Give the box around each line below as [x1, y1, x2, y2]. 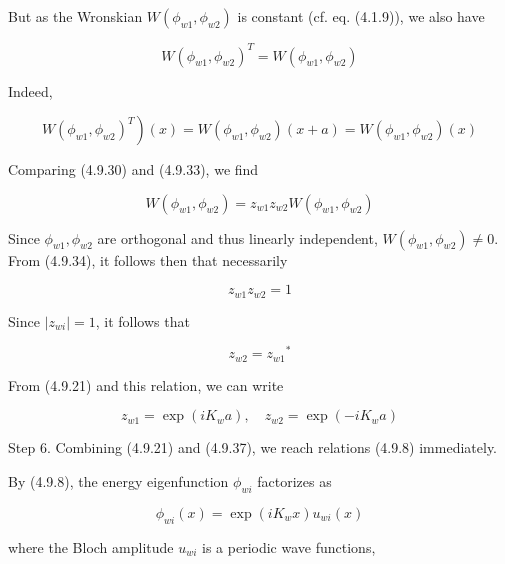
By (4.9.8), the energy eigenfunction [8, 471, 229, 492]
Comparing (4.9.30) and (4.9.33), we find [8, 159, 259, 180]
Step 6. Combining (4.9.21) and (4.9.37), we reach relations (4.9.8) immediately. [8, 437, 498, 458]
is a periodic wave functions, [202, 536, 376, 557]
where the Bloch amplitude [8, 536, 174, 557]
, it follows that [95, 310, 190, 331]
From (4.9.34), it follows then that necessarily [8, 249, 288, 270]
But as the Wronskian [8, 6, 143, 26]
